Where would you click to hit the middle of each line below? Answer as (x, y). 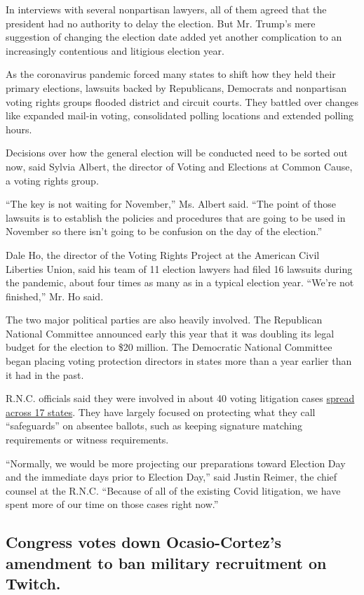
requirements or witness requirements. (87, 440)
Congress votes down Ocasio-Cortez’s (143, 542)
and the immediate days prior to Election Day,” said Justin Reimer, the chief (171, 477)
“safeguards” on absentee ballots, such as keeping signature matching (154, 426)
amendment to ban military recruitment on (166, 562)
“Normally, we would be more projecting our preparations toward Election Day (176, 463)
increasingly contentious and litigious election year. (115, 50)
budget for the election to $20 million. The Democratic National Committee (169, 347)
